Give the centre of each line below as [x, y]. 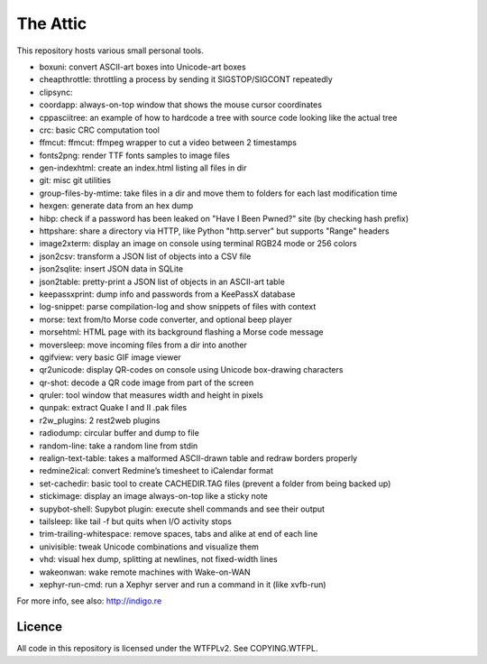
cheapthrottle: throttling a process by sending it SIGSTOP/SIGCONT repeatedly [186, 79]
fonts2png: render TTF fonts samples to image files [134, 155]
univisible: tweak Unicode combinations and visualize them [149, 547]
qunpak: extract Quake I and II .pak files [113, 408]
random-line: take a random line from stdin [119, 446]
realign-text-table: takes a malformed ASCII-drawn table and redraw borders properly [198, 458]
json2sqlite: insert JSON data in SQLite [111, 269]
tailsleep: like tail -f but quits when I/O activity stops [135, 521]
